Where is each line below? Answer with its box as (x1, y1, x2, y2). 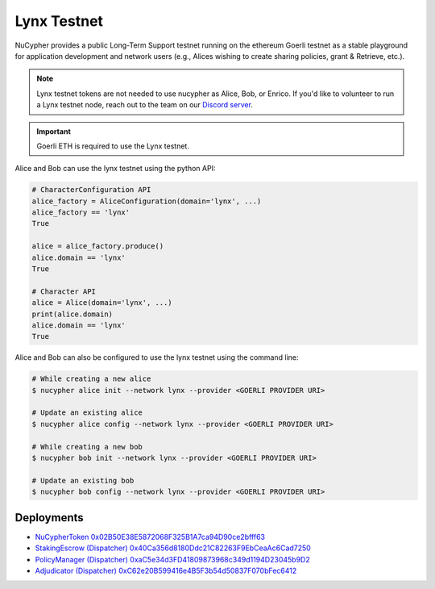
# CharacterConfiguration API (31, 186, 151, 194)
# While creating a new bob (31, 442, 143, 451)
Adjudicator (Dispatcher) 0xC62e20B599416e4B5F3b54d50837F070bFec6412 (35, 566, 297, 575)
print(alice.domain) (31, 309, 113, 319)
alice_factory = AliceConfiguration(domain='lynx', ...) (31, 196, 262, 206)
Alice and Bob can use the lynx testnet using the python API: (14, 164, 216, 173)
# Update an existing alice (31, 408, 143, 417)
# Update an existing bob (31, 476, 135, 485)
